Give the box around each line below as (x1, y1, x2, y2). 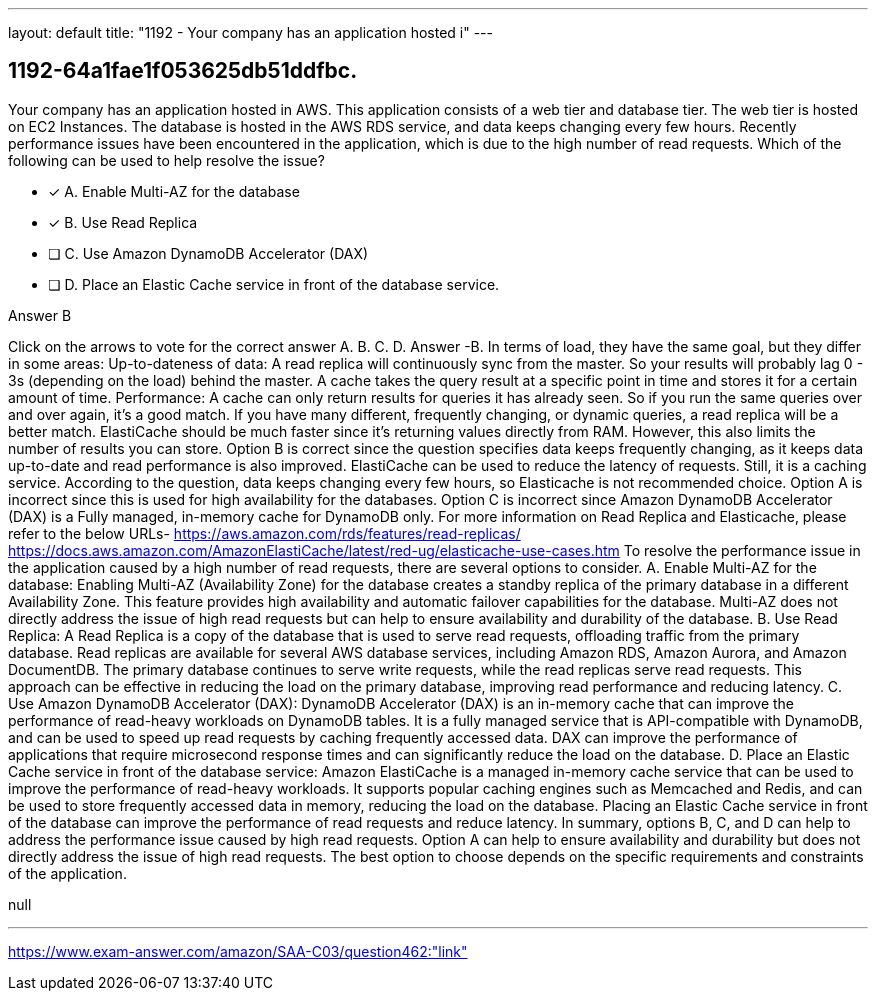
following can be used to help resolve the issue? (8, 151, 325, 169)
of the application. (8, 864, 127, 882)
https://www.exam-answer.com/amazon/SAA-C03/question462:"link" (8, 942, 468, 960)
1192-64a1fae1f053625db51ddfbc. (8, 58, 358, 84)
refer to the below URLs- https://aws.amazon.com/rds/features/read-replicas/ (8, 524, 521, 542)
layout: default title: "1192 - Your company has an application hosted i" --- (8, 24, 493, 41)
